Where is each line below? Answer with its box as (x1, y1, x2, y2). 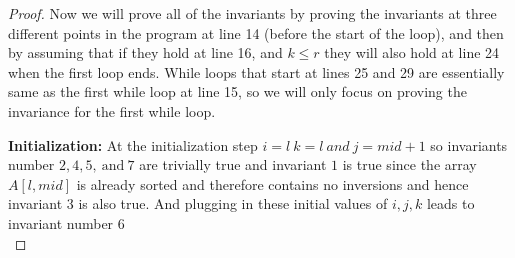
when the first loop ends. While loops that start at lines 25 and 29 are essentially (8, 61, 505, 82)
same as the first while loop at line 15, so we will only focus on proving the (8, 81, 467, 102)
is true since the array (342, 154, 477, 175)
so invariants (430, 134, 508, 155)
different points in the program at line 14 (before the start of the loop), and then (8, 22, 504, 43)
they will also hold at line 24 (324, 42, 500, 63)
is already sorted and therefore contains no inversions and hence (76, 173, 469, 194)
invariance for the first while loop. (8, 100, 216, 121)
